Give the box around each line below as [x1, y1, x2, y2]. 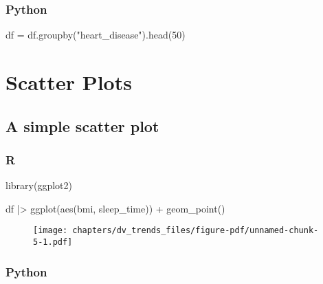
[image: [33, 226, 68, 236]
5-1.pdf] [33, 237, 73, 248]
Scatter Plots [5, 68, 132, 96]
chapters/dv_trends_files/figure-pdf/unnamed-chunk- [72, 226, 319, 236]
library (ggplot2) [5, 178, 72, 193]
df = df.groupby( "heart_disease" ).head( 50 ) [5, 28, 186, 42]
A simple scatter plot [5, 115, 159, 136]
